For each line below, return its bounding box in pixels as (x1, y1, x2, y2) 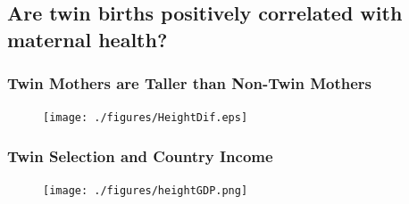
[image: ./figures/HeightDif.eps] (43, 111, 248, 125)
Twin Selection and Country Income (7, 144, 273, 167)
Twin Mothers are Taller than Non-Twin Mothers (7, 72, 372, 94)
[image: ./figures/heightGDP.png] (43, 184, 248, 198)
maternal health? (7, 25, 168, 53)
